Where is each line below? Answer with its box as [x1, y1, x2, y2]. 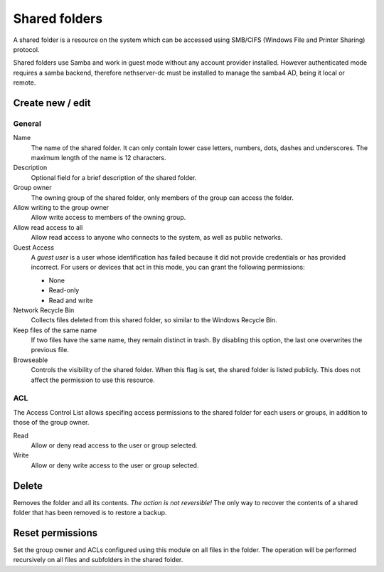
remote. [13, 78, 36, 87]
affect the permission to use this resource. [31, 376, 156, 384]
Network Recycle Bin [13, 306, 75, 314]
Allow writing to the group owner [13, 203, 110, 211]
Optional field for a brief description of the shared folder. [31, 173, 197, 181]
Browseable [13, 356, 48, 364]
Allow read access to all [13, 223, 83, 231]
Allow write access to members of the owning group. [31, 213, 186, 222]
